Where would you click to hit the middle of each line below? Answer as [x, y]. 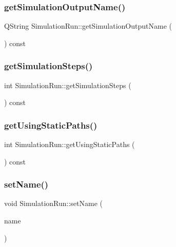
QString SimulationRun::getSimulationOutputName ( [88, 26]
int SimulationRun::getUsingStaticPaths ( [70, 144]
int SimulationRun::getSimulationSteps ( [68, 85]
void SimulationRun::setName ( [54, 203]
